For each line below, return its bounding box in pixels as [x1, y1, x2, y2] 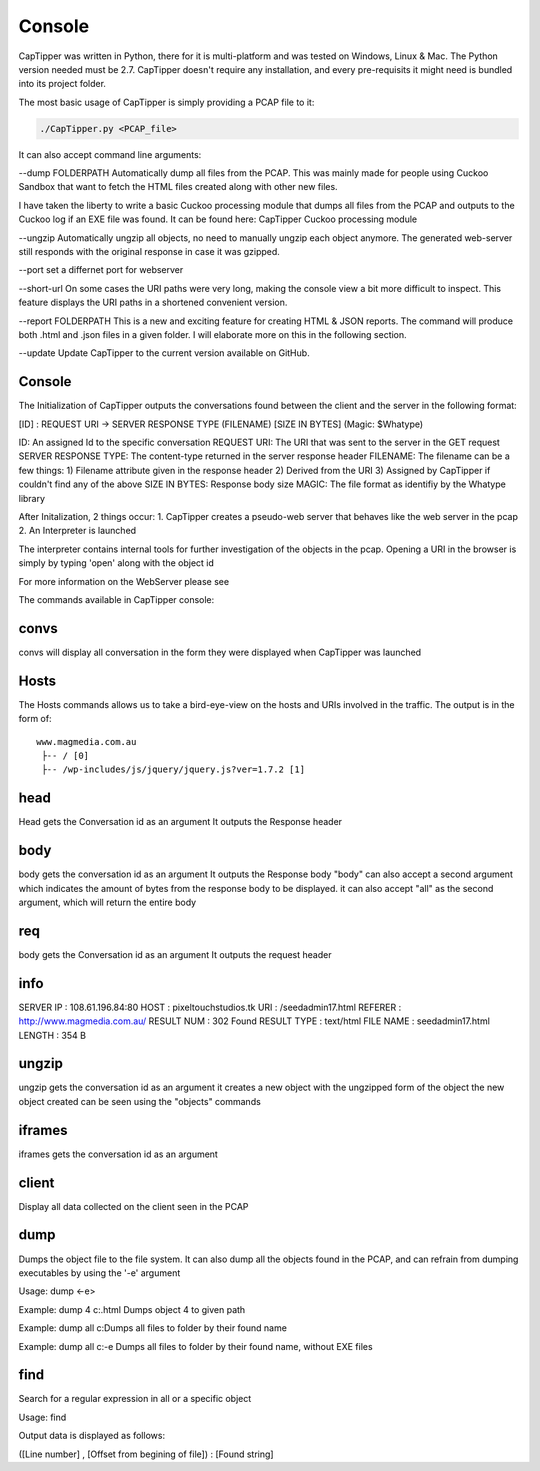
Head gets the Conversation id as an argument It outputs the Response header [18, 816, 343, 828]
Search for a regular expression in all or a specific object [18, 1393, 252, 1405]
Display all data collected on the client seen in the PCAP [18, 1200, 249, 1212]
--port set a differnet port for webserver [18, 264, 184, 276]
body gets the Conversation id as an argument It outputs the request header [18, 948, 332, 960]
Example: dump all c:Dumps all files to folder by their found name [18, 1322, 287, 1334]
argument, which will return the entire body [18, 896, 197, 908]
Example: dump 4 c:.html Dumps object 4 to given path [18, 1303, 246, 1315]
